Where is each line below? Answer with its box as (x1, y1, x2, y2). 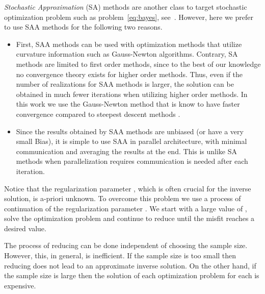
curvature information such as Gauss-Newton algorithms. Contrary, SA (16, 48, 238, 59)
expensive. (4, 280, 36, 290)
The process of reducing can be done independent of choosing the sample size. (4, 240, 248, 251)
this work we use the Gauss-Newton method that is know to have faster (16, 99, 240, 109)
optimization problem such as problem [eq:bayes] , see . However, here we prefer (4, 11, 253, 22)
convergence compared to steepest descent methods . (16, 108, 180, 119)
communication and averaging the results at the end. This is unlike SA (16, 145, 237, 156)
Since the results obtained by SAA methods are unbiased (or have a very (16, 126, 244, 136)
